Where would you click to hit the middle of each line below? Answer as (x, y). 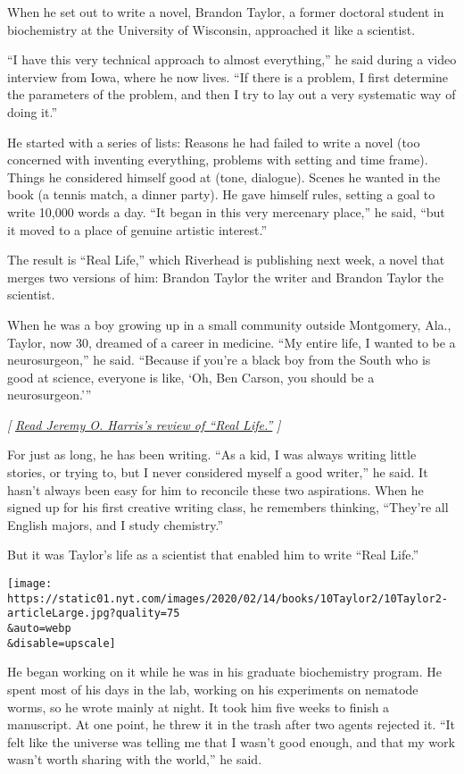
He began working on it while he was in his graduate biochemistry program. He (224, 672)
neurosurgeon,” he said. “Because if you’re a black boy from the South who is (219, 360)
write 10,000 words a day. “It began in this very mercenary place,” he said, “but (226, 211)
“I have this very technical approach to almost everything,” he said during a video (232, 59)
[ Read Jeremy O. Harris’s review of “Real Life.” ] (144, 424)
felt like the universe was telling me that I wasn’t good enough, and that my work (231, 741)
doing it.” (33, 111)
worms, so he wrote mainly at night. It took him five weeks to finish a (199, 707)
